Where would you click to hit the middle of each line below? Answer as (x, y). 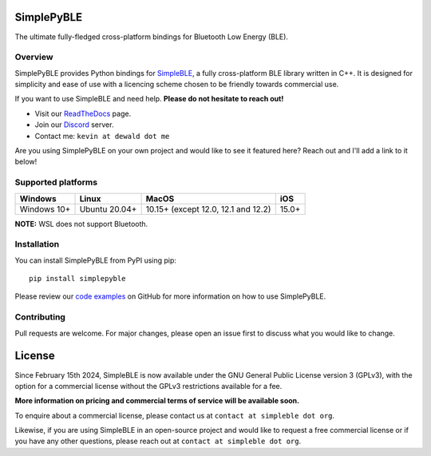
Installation (37, 244)
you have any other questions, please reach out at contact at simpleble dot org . (158, 441)
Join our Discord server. (74, 125)
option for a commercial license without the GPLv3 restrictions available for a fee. (148, 386)
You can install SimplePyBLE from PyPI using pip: (96, 260)
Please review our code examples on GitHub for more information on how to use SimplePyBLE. (170, 296)
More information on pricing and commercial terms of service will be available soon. (157, 401)
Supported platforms (56, 182)
